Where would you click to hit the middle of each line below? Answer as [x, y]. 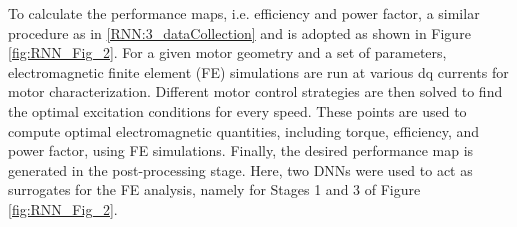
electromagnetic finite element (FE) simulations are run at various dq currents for [258, 71]
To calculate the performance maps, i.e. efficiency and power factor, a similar [244, 13]
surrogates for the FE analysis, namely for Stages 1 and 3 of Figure [214, 189]
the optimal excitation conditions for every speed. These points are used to [237, 110]
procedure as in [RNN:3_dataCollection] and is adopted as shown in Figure [239, 32]
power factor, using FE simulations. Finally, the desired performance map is [241, 150]
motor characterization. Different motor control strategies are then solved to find [255, 91]
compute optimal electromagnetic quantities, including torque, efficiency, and [244, 130]
